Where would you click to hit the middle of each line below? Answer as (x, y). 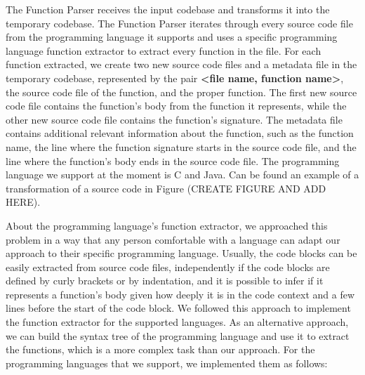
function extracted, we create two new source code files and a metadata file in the (181, 64)
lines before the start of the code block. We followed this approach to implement (178, 308)
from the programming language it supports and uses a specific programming (172, 37)
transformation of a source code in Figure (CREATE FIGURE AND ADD (166, 188)
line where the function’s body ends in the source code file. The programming (173, 160)
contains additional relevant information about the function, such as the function (180, 133)
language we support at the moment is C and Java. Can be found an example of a (182, 175)
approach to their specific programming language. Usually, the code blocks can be (181, 253)
